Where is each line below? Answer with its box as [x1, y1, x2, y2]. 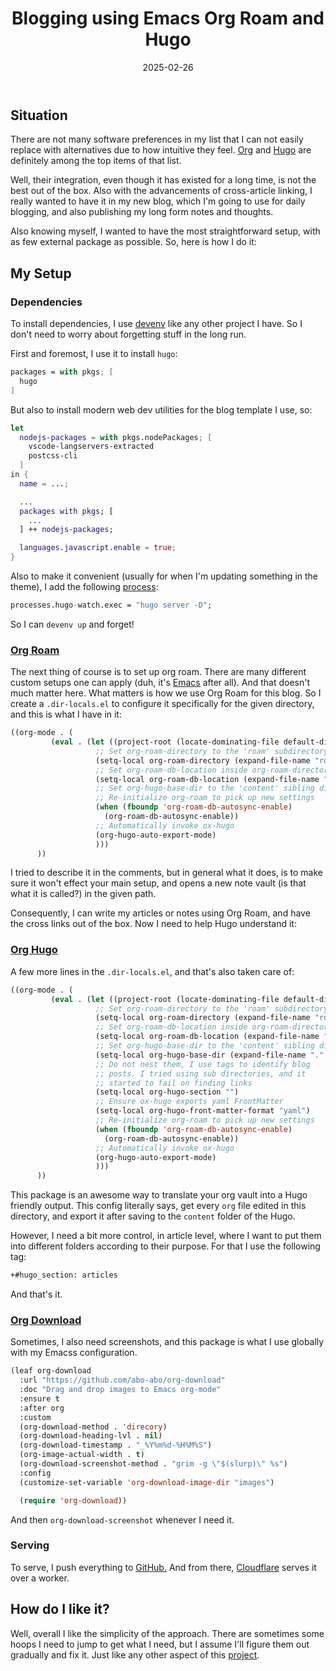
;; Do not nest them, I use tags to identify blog [95, 1059, 311, 1069]
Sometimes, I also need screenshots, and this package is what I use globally [10, 1336, 325, 1348]
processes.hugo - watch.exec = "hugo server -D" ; [10, 600, 213, 611]
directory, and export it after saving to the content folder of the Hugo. [10, 1210, 296, 1222]
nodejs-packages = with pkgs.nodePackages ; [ [19, 432, 213, 442]
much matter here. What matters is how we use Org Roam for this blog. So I [10, 687, 322, 699]
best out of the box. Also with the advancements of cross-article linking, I [10, 185, 313, 197]
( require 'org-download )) [19, 1495, 128, 1506]
